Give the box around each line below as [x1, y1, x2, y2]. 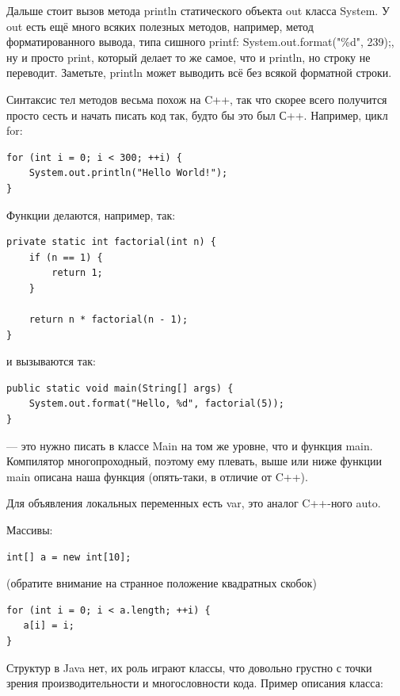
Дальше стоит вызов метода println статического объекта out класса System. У [6, 2, 390, 18]
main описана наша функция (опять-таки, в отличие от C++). [6, 468, 308, 484]
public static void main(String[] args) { [6, 382, 234, 394]
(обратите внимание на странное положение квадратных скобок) [6, 575, 317, 591]
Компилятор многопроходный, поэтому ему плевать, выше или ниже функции [6, 453, 383, 469]
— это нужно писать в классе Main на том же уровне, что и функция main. [6, 437, 373, 453]
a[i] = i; [23, 620, 74, 632]
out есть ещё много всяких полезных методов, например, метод [6, 17, 314, 34]
